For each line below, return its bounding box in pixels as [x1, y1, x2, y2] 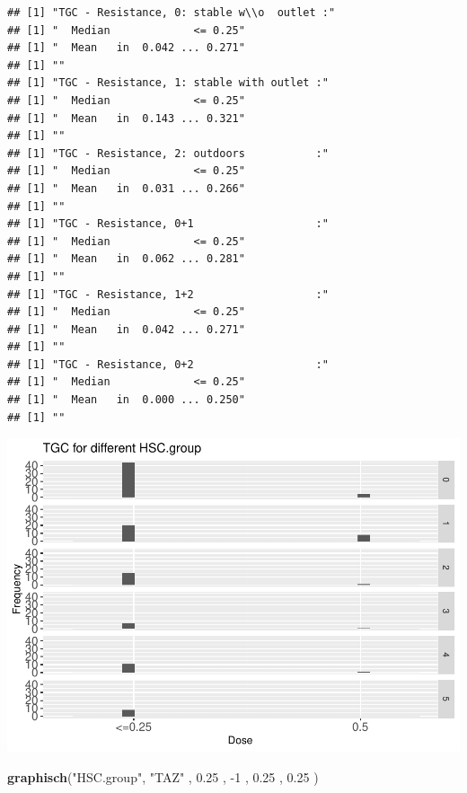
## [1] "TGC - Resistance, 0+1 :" [7, 217, 329, 231]
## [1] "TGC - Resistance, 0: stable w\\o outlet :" [7, 6, 336, 19]
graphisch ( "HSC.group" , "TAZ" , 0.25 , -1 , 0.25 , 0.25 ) [7, 767, 319, 786]
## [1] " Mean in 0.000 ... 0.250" [7, 393, 245, 407]
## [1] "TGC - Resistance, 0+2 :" [7, 357, 329, 371]
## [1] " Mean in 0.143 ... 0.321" [7, 111, 245, 125]
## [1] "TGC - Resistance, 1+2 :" [7, 287, 329, 301]
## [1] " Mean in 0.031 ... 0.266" [7, 181, 245, 195]
